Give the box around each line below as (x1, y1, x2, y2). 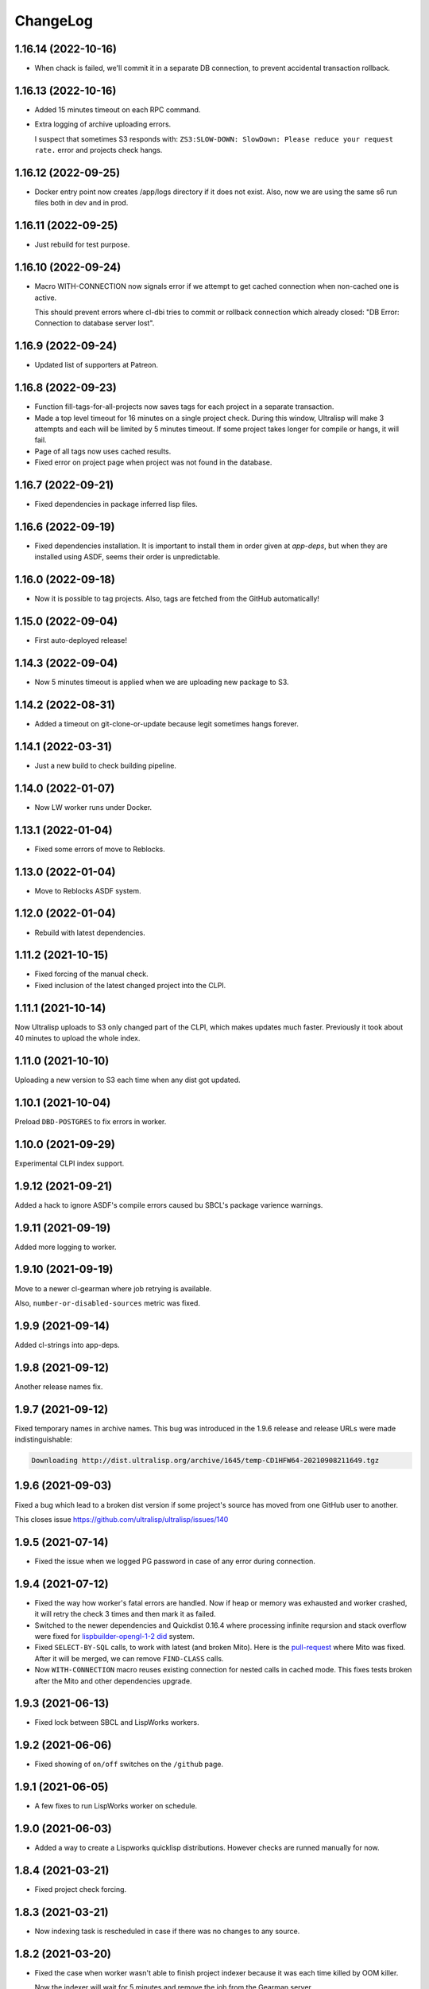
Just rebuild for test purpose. (34, 239, 130, 250)
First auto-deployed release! (34, 636, 127, 645)
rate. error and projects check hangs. (34, 146, 163, 155)
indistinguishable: (14, 1434, 73, 1444)
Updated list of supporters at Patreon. (34, 360, 159, 370)
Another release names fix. (14, 1381, 103, 1392)
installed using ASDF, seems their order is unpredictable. (34, 552, 221, 562)
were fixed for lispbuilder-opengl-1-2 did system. (34, 1631, 195, 1641)
